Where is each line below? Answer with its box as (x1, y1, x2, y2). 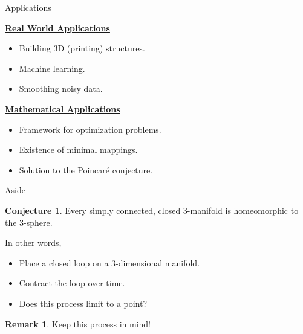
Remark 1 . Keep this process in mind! (5, 317, 151, 330)
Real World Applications (5, 21, 110, 34)
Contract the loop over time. (19, 277, 125, 289)
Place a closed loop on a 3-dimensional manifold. (19, 256, 200, 269)
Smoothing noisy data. (19, 82, 103, 95)
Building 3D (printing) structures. (19, 42, 145, 54)
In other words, (5, 236, 62, 249)
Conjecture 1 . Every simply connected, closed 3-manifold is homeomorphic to (5, 204, 299, 216)
